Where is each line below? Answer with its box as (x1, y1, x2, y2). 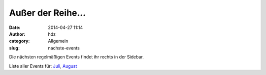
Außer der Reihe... (9, 7, 86, 18)
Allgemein (48, 38, 68, 44)
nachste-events (48, 45, 80, 51)
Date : (9, 25, 21, 30)
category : (9, 38, 30, 44)
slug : (9, 45, 20, 51)
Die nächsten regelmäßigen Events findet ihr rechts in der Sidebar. (9, 54, 144, 60)
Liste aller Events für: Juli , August (9, 63, 77, 69)
